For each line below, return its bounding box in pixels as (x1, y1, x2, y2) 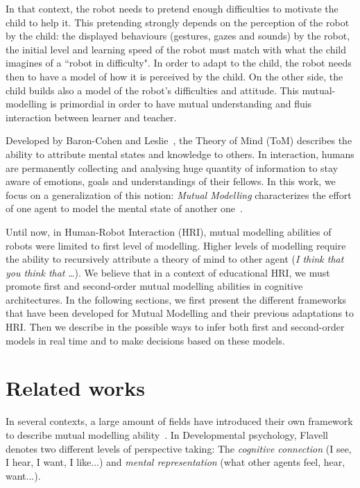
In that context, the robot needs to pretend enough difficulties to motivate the (6, 1, 338, 15)
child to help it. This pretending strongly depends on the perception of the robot (6, 15, 350, 29)
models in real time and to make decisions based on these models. (6, 333, 285, 347)
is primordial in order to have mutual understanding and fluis (50, 96, 312, 111)
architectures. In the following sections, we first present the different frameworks (6, 292, 347, 306)
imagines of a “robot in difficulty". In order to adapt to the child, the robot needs (6, 55, 352, 70)
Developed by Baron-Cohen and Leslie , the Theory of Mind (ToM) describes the (6, 133, 352, 148)
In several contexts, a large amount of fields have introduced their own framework (6, 414, 353, 428)
